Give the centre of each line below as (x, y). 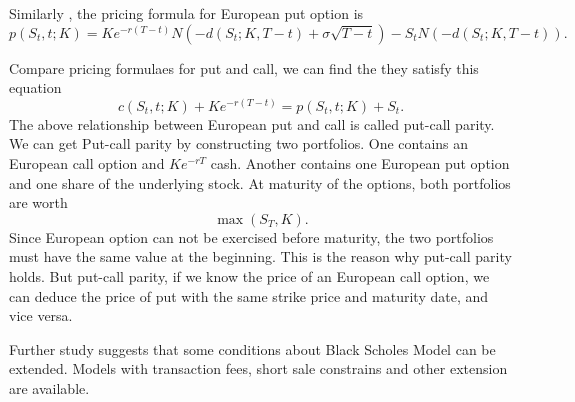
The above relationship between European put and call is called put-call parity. (252, 123)
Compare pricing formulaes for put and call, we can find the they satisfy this (244, 67)
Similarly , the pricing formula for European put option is (186, 13)
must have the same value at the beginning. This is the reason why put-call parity (260, 256)
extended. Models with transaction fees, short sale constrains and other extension (258, 368)
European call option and (87, 162)
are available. (49, 387)
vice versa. (41, 315)
